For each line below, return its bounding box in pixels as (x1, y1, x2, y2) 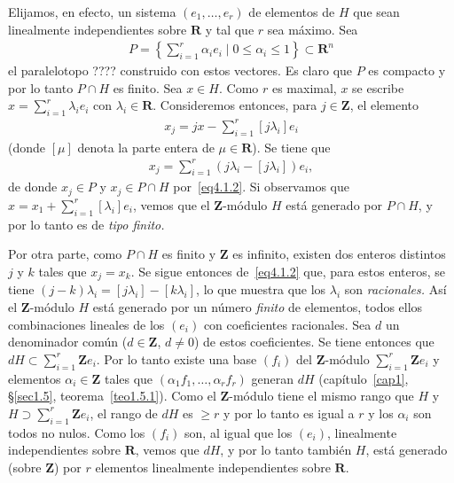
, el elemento (349, 96, 419, 114)
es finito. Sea (113, 78, 183, 97)
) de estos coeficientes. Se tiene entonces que (193, 332, 434, 351)
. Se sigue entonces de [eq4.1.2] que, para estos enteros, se (130, 261, 446, 280)
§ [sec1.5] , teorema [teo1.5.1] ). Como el (8, 386, 216, 405)
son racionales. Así (344, 280, 447, 299)
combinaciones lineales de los (8, 315, 165, 333)
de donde (8, 177, 58, 196)
